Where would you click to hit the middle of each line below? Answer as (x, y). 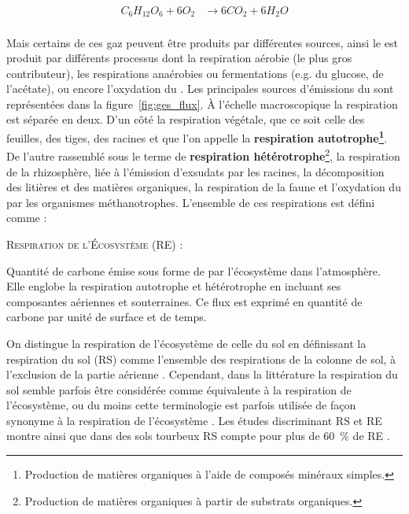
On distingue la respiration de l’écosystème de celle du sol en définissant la (186, 343)
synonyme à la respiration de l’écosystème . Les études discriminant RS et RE (194, 420)
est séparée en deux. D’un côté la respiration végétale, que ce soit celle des (186, 119)
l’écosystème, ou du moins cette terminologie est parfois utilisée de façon (181, 405)
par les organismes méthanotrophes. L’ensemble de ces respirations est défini (191, 202)
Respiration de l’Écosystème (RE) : (95, 244)
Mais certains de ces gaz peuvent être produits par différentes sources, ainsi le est (202, 42)
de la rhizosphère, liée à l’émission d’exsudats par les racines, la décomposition (195, 171)
